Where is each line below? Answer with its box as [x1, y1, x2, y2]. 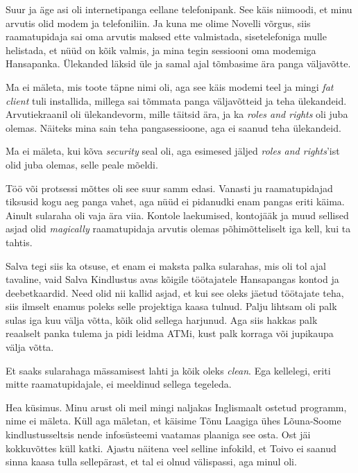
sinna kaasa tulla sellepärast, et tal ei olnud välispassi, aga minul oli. [6, 454, 297, 469]
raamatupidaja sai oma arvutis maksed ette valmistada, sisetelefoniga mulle [6, 29, 327, 44]
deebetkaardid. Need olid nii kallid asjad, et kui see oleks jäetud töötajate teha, [6, 285, 344, 300]
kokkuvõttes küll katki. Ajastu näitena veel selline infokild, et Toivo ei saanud [6, 440, 336, 455]
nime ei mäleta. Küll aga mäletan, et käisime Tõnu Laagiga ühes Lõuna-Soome [6, 413, 341, 428]
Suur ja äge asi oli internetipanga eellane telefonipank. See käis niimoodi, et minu [6, 2, 352, 16]
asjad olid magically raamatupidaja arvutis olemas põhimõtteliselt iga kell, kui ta [6, 221, 351, 236]
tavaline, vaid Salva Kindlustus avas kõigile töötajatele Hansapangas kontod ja [6, 272, 339, 286]
